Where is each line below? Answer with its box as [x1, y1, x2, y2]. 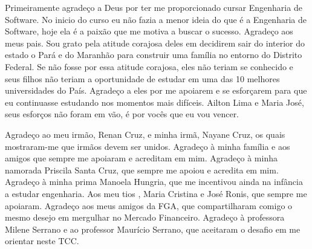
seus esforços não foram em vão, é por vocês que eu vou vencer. [5, 108, 239, 120]
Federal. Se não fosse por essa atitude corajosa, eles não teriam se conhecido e [5, 60, 293, 73]
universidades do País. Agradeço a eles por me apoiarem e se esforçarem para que [5, 84, 307, 97]
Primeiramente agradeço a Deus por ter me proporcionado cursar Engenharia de [5, 1, 302, 13]
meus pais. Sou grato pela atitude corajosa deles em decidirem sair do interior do [5, 36, 305, 49]
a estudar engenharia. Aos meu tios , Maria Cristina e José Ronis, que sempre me [5, 187, 307, 199]
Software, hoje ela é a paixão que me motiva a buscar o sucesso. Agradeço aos [5, 25, 293, 37]
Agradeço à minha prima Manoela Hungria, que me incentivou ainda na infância [5, 175, 303, 188]
